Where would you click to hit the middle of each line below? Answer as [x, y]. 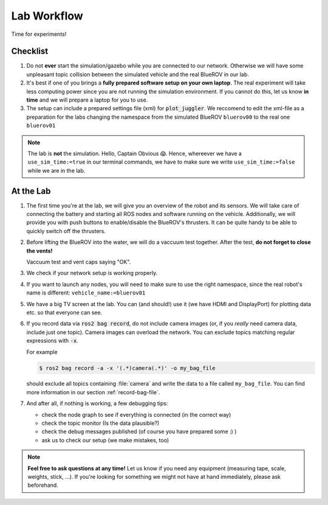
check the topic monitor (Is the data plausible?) [101, 423]
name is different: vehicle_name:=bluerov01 [86, 293]
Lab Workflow [47, 16]
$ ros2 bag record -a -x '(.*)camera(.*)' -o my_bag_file [127, 368]
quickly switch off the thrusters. [66, 231]
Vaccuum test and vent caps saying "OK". [79, 262]
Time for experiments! [39, 34]
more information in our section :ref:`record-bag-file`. [93, 392]
